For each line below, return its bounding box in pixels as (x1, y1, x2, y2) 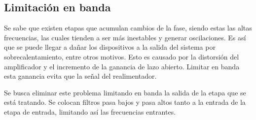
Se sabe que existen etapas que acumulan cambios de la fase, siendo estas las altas (4, 23, 252, 33)
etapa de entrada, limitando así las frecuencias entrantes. (4, 106, 176, 117)
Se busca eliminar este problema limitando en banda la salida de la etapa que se (4, 87, 246, 97)
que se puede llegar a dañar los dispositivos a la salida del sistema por (4, 42, 216, 52)
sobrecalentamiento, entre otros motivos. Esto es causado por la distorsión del (4, 51, 239, 61)
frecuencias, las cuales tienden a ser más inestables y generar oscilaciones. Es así (4, 32, 246, 42)
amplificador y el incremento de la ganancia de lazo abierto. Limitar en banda (4, 61, 240, 71)
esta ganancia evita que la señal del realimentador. (4, 71, 157, 81)
